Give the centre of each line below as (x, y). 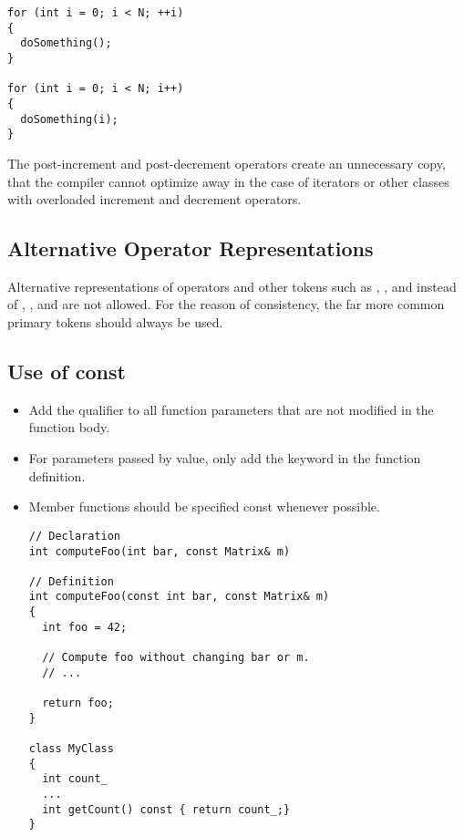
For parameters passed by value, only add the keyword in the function (225, 458)
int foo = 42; (85, 627)
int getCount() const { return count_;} (166, 809)
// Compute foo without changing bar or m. (176, 658)
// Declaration (75, 536)
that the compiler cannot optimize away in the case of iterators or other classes (228, 181)
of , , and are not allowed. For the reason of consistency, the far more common (226, 304)
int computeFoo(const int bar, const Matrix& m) (179, 597)
